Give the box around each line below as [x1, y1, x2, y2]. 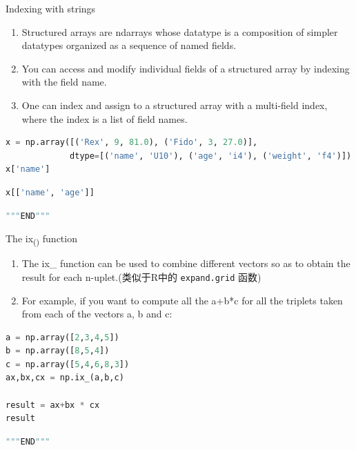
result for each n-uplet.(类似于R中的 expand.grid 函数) [21, 269, 261, 284]
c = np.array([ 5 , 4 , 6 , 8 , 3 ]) [6, 359, 130, 369]
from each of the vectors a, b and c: [21, 306, 172, 321]
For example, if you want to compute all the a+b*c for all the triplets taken [21, 293, 343, 307]
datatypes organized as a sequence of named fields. [21, 38, 237, 52]
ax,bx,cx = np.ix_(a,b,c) [6, 373, 124, 383]
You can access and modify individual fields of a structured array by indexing [21, 61, 350, 75]
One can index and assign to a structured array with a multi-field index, [21, 97, 328, 112]
